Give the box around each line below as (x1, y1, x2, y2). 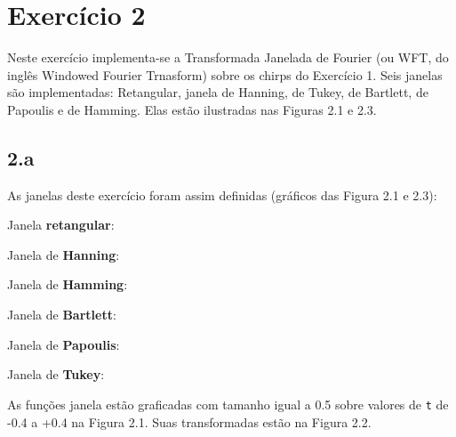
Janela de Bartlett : (7, 305, 116, 324)
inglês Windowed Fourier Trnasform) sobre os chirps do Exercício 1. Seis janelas (7, 65, 443, 84)
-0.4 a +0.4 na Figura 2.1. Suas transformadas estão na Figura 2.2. (7, 412, 372, 431)
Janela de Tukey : (7, 365, 105, 384)
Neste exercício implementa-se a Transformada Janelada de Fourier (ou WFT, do (7, 48, 449, 67)
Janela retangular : (7, 215, 115, 234)
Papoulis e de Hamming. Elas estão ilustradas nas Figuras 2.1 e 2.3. (7, 100, 377, 118)
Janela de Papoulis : (7, 335, 120, 353)
